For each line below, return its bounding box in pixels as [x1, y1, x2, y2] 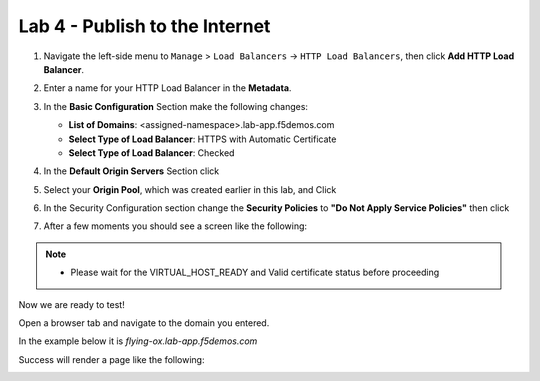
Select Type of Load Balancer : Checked [68, 146, 235, 159]
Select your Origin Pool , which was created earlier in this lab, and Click [43, 183, 337, 195]
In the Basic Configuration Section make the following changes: [43, 100, 309, 112]
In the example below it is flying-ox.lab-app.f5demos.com [18, 335, 258, 347]
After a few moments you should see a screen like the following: [43, 220, 308, 232]
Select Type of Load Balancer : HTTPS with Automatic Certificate [68, 133, 337, 145]
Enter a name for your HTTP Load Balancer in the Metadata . [43, 82, 292, 94]
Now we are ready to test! [18, 298, 125, 310]
